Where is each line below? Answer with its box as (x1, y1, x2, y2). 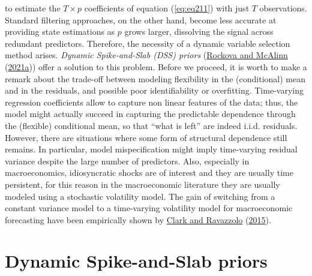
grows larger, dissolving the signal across (124, 25, 274, 38)
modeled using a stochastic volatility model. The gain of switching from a (5, 190, 275, 202)
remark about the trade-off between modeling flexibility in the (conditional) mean (5, 72, 306, 85)
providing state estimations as (5, 25, 115, 38)
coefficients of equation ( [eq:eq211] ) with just (84, 2, 250, 14)
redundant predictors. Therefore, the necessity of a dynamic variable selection (5, 37, 290, 49)
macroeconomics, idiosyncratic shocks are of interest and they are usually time (5, 166, 293, 179)
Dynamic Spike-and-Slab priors (5, 248, 268, 273)
